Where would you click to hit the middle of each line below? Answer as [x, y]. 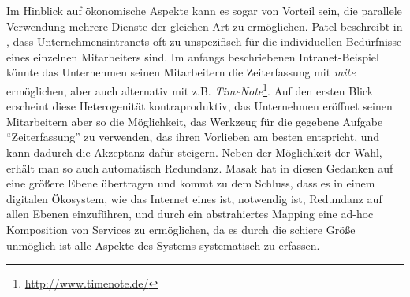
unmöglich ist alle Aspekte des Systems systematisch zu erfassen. [163, 245]
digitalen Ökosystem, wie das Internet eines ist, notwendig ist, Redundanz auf [194, 198]
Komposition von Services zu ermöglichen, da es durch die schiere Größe [181, 229]
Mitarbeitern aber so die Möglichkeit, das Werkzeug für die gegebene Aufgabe [195, 121]
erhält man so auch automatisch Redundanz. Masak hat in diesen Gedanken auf [200, 167]
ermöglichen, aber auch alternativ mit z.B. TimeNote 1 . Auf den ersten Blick [190, 89]
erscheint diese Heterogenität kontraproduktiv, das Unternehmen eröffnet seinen [199, 106]
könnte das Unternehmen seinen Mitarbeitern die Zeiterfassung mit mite [181, 72]
